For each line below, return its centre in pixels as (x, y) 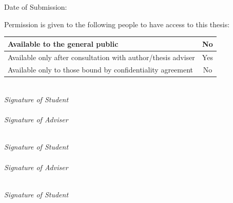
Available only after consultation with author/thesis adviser (101, 57)
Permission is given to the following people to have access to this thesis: (117, 24)
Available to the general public (63, 43)
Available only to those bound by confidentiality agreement (101, 70)
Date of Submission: (36, 7)
